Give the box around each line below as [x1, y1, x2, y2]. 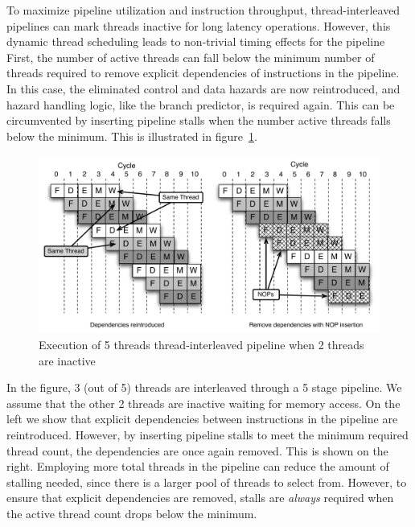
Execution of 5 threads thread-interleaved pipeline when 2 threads [39, 336, 364, 353]
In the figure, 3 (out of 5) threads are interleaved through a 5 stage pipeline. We [6, 379, 402, 396]
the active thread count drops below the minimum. [6, 504, 257, 521]
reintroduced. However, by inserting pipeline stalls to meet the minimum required [6, 426, 409, 443]
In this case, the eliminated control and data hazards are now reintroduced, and [6, 80, 401, 97]
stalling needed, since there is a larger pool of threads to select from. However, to [6, 473, 407, 490]
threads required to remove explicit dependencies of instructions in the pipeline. [6, 64, 400, 81]
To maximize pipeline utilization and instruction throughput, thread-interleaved [6, 2, 401, 18]
